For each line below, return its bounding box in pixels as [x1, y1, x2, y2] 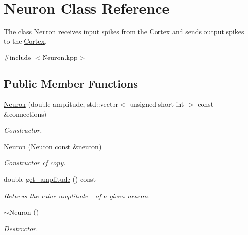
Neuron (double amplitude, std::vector [4, 99, 118, 109]
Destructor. [4, 223, 38, 233]
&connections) [4, 108, 47, 118]
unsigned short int [130, 99, 184, 109]
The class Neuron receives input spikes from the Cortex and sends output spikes [4, 26, 244, 37]
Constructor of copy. [4, 157, 66, 168]
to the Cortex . [4, 36, 46, 46]
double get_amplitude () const [4, 174, 96, 184]
